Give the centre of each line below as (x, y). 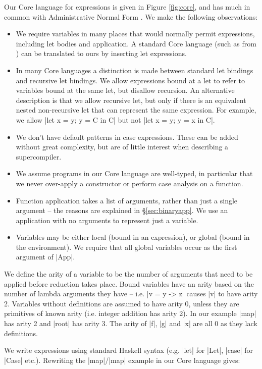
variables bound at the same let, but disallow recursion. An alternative (125, 90)
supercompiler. (39, 156)
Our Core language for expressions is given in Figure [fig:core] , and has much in (127, 7)
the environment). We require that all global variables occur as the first (126, 247)
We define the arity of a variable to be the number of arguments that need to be (128, 274)
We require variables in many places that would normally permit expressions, (135, 34)
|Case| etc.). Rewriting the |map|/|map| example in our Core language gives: (122, 360)
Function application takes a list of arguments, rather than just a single (127, 200)
